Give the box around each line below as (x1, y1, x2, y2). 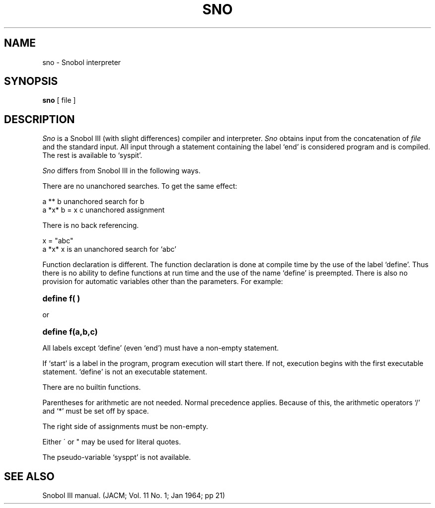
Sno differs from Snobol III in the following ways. (42, 166, 201, 175)
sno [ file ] (42, 96, 76, 105)
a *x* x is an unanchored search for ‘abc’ (42, 245, 176, 254)
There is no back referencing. (42, 221, 139, 230)
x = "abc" (42, 236, 73, 245)
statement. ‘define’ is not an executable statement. (42, 367, 208, 376)
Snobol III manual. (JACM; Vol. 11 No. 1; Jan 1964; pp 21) (42, 491, 225, 500)
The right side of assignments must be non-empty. (42, 422, 208, 431)
